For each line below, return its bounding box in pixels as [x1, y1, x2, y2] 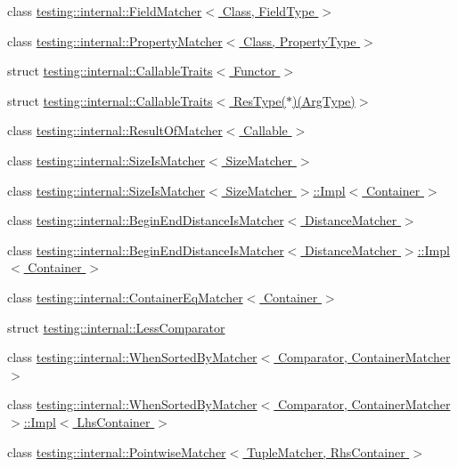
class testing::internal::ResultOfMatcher [7, 121, 223, 140]
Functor [233, 61, 276, 80]
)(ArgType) [291, 91, 356, 109]
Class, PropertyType [243, 31, 356, 50]
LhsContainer [77, 412, 151, 431]
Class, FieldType [222, 2, 315, 20]
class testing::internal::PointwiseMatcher [7, 442, 226, 461]
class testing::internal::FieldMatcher [7, 2, 202, 20]
